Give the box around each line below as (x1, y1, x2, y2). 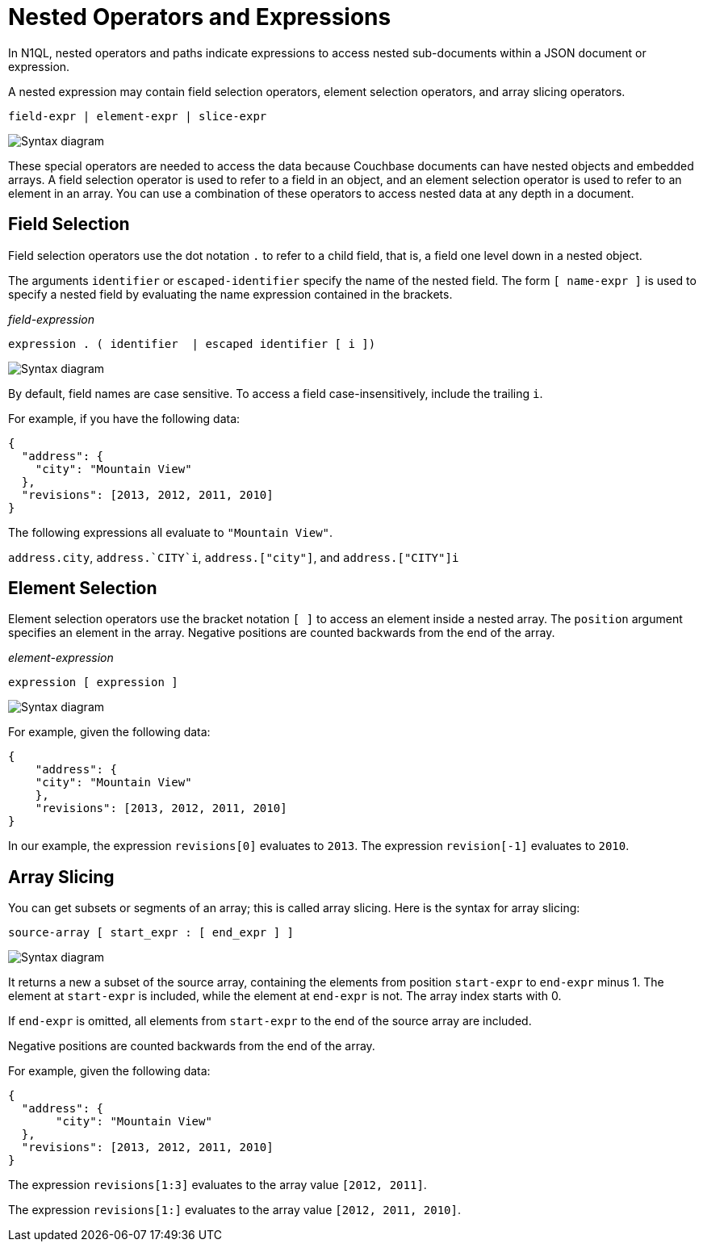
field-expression (8, 312, 95, 326)
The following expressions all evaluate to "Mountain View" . (8, 525, 333, 539)
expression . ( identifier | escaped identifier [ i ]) (8, 337, 376, 350)
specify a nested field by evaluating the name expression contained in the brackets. (8, 287, 453, 301)
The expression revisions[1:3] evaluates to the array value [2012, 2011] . (8, 1178, 427, 1192)
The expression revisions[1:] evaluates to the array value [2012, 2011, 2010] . (8, 1203, 461, 1217)
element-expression (8, 651, 114, 665)
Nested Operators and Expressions (8, 3, 391, 31)
